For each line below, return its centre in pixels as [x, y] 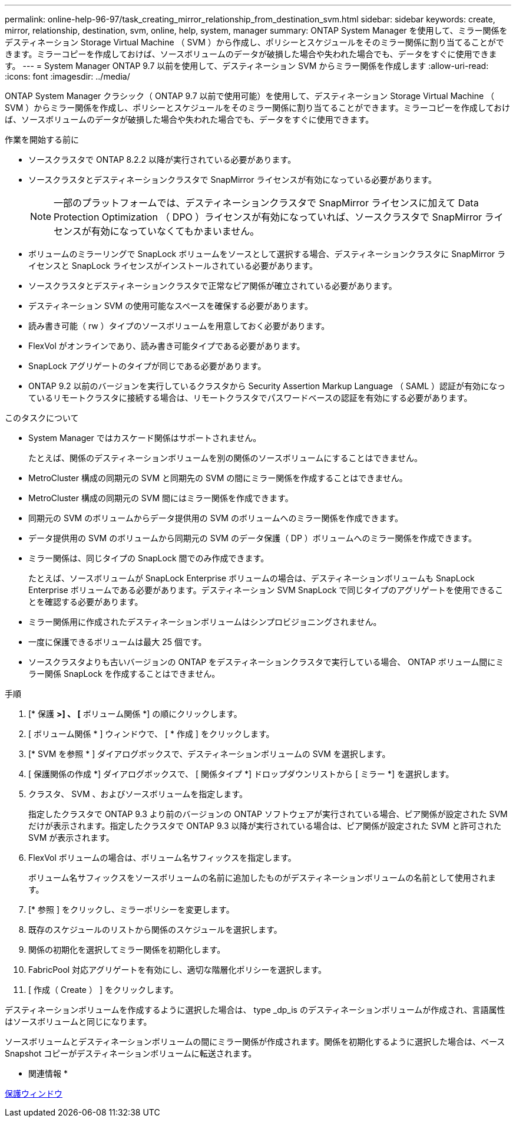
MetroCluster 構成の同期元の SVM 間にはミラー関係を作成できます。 [161, 498]
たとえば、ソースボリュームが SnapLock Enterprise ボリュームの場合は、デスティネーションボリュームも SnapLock [252, 578]
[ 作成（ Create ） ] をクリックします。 [103, 990]
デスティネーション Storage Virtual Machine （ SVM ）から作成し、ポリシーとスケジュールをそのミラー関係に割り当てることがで [254, 42]
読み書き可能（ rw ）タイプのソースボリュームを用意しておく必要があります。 [179, 326]
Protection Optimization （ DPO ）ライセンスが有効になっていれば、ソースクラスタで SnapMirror [268, 217]
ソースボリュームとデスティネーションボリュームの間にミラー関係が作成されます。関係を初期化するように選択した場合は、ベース [255, 1042]
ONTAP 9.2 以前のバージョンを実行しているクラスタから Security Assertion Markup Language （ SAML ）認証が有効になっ [267, 386]
